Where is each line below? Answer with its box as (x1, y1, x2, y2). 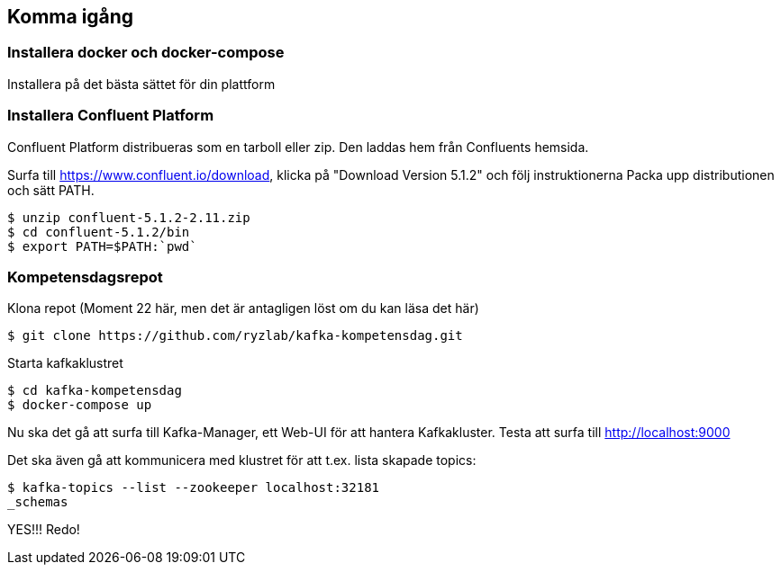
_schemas (7, 495, 68, 510)
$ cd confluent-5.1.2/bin (7, 224, 190, 239)
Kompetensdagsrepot (7, 267, 163, 286)
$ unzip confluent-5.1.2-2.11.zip (7, 210, 250, 225)
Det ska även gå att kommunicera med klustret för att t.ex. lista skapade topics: (7, 452, 477, 469)
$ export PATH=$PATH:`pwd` (7, 238, 197, 254)
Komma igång (7, 5, 134, 28)
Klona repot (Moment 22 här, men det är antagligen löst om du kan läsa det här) (7, 300, 479, 317)
